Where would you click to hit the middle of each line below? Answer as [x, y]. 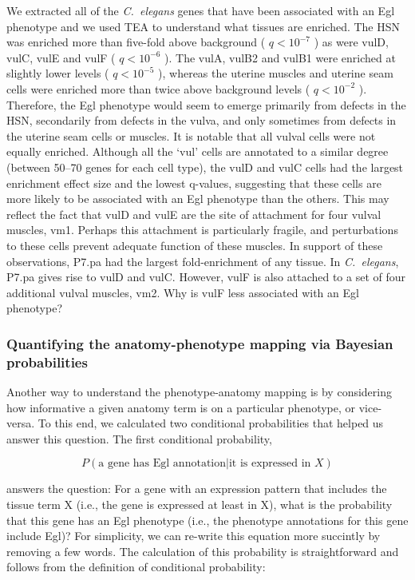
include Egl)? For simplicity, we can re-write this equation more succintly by [194, 536]
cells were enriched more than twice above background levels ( [158, 88]
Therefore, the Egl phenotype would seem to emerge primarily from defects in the [206, 104]
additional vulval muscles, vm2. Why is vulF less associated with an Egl [183, 292]
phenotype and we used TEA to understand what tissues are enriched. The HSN [204, 26]
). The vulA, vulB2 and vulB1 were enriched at [280, 57]
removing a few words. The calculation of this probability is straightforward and [203, 551]
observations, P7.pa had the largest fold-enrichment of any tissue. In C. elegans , [203, 261]
